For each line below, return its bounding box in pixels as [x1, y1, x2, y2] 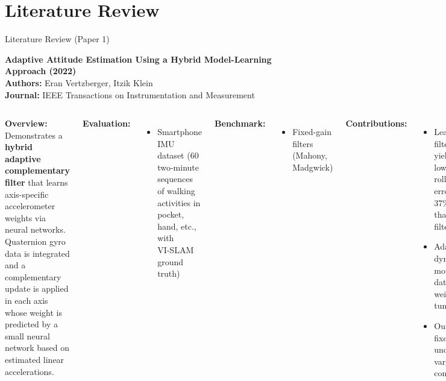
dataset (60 [157, 149, 199, 162]
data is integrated [5, 247, 70, 259]
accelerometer [5, 200, 55, 212]
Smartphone [157, 125, 203, 138]
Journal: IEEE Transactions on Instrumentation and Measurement [5, 88, 255, 101]
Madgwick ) [292, 160, 333, 173]
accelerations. [5, 365, 54, 377]
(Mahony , [292, 149, 327, 162]
